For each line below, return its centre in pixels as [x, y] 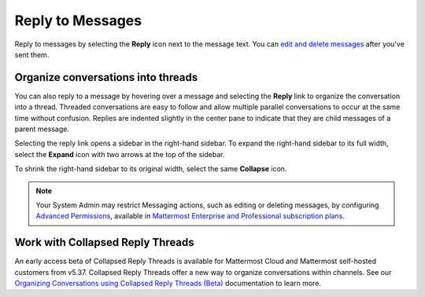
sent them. [32, 54]
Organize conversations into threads [106, 77]
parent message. [42, 129]
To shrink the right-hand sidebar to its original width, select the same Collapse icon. [151, 169]
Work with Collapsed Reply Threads [104, 242]
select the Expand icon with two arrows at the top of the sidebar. [120, 154]
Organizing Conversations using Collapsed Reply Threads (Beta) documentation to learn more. [168, 284]
